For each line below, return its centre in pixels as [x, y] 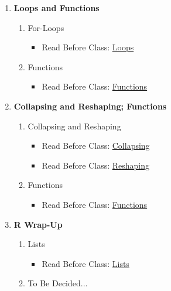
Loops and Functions [57, 8]
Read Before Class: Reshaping [96, 165]
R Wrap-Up [38, 224]
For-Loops [46, 27]
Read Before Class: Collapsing [96, 145]
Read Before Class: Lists [85, 263]
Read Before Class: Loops [88, 47]
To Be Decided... [58, 283]
